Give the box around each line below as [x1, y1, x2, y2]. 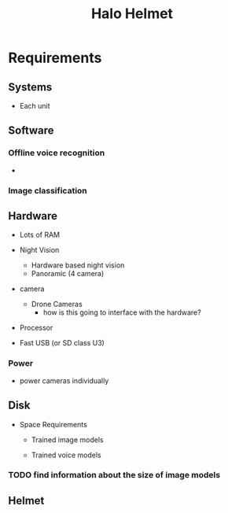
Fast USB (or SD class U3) [19, 338, 105, 348]
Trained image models [31, 434, 104, 445]
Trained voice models [31, 450, 101, 459]
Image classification [8, 185, 88, 196]
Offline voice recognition [8, 147, 105, 158]
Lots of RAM [19, 230, 61, 240]
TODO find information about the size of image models [8, 470, 221, 481]
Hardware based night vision [31, 260, 125, 270]
